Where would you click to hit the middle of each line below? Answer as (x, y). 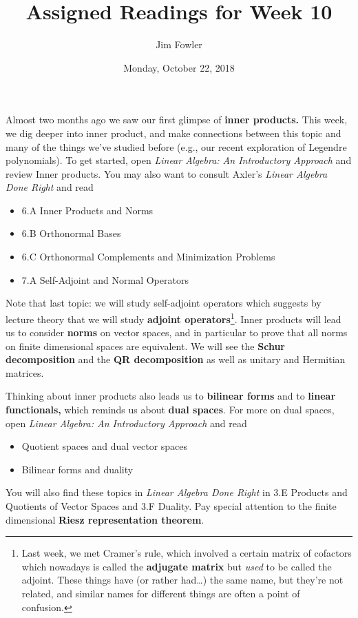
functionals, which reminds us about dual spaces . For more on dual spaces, (170, 410)
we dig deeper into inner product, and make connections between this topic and (173, 133)
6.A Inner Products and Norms (87, 210)
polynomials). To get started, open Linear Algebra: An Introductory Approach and (179, 160)
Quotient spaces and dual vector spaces (105, 446)
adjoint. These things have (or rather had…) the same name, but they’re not (182, 580)
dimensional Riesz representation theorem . (105, 519)
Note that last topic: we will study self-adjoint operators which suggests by (164, 303)
